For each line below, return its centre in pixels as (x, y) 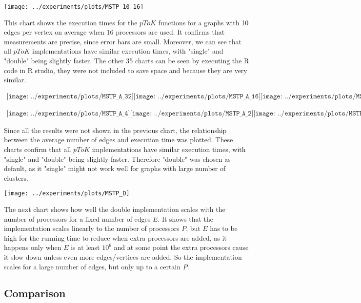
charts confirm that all (38, 149)
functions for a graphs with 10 (203, 22)
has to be (224, 228)
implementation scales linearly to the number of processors (92, 228)
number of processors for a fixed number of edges (77, 218)
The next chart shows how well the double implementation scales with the (115, 209)
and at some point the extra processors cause (181, 247)
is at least (85, 247)
